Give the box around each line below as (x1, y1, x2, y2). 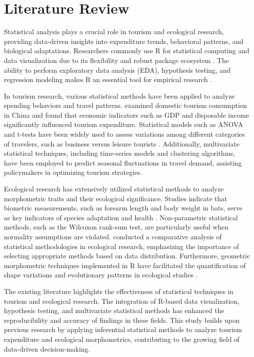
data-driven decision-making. (4, 343, 90, 354)
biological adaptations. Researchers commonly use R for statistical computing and (4, 45, 250, 56)
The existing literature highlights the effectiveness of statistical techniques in (4, 286, 233, 296)
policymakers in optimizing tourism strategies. (4, 167, 142, 177)
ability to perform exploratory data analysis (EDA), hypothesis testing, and (4, 64, 231, 75)
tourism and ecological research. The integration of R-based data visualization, (4, 295, 240, 306)
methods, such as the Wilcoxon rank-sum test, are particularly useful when (4, 222, 229, 232)
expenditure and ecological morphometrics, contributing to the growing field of (4, 334, 240, 344)
